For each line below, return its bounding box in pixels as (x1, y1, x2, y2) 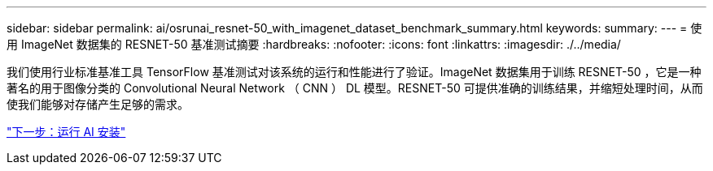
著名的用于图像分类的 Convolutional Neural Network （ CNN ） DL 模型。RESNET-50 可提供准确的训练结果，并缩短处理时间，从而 (7, 81, 703, 95)
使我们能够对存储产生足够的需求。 (7, 97, 189, 111)
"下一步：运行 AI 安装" (7, 125, 126, 139)
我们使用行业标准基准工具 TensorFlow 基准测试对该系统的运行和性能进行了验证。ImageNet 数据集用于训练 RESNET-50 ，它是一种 (7, 65, 702, 79)
